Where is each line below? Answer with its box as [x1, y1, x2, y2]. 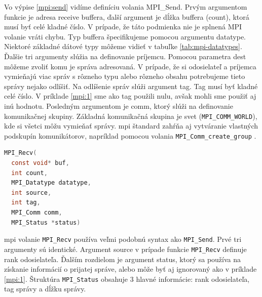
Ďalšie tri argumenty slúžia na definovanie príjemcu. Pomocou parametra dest [4, 51, 246, 61]
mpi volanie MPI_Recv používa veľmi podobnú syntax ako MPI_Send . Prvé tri [4, 234, 242, 244]
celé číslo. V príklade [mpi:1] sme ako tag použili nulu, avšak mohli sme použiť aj [4, 91, 256, 101]
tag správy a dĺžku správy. [4, 283, 86, 294]
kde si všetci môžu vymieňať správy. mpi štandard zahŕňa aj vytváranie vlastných [4, 120, 258, 131]
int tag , [11, 199, 41, 206]
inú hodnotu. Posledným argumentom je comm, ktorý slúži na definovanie [4, 100, 233, 111]
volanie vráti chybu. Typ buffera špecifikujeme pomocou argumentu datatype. [4, 31, 246, 41]
